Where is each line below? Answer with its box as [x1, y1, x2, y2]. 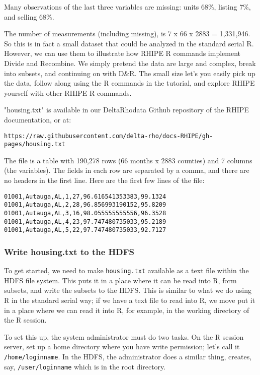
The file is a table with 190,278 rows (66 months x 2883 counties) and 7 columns [4, 155, 252, 165]
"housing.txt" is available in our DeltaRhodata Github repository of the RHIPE [4, 104, 249, 115]
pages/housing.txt [4, 141, 65, 148]
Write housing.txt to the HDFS [4, 245, 134, 258]
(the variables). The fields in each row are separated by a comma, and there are [4, 165, 249, 175]
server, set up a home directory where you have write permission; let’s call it [4, 341, 240, 352]
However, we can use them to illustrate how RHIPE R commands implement [4, 48, 241, 58]
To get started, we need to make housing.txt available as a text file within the [4, 265, 249, 276]
